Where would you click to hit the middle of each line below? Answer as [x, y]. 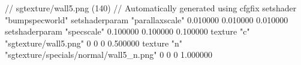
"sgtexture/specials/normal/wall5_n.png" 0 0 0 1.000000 [109, 55]
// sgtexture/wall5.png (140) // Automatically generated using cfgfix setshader [151, 8]
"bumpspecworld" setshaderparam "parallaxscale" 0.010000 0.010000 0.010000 [147, 19]
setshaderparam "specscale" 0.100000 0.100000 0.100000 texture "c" [127, 31]
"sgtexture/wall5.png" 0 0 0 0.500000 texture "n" [94, 43]
